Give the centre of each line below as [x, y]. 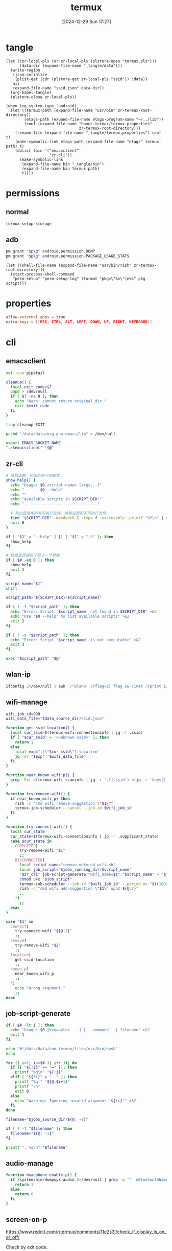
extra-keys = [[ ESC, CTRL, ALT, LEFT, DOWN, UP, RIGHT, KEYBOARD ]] [79, 322]
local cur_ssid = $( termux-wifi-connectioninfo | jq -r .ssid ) [77, 733]
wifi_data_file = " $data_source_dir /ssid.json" [55, 719]
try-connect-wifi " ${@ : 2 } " [44, 931]
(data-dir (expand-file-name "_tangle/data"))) [71, 65]
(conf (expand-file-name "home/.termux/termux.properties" [88, 124]
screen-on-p [27, 1220]
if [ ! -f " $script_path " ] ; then [43, 607]
